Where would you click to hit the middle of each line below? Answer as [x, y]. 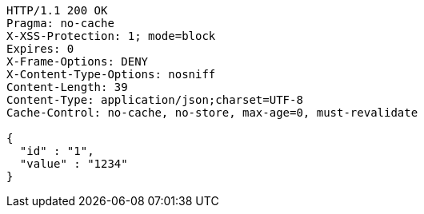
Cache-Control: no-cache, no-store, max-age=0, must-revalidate [212, 113]
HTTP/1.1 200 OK [57, 10]
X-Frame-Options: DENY [78, 61]
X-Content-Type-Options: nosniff [111, 74]
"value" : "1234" [74, 164]
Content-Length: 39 [67, 87]
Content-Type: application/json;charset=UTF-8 [155, 100]
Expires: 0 [40, 49]
